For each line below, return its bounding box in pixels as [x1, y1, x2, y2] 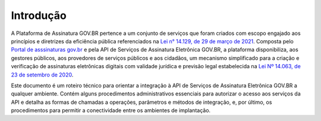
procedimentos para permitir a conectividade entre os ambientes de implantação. [11, 107, 211, 114]
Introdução [11, 9, 67, 22]
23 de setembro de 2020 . [11, 71, 74, 78]
